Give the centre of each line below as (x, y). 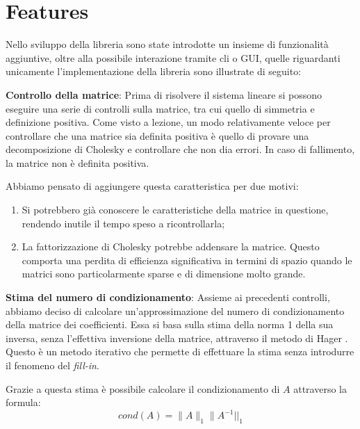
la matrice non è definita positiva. (77, 162)
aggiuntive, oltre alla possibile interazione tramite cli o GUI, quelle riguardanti (173, 57)
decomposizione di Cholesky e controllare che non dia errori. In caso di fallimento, (180, 149)
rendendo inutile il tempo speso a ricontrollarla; (123, 223)
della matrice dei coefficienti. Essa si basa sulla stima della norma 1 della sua (170, 324)
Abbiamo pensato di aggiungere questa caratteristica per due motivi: (152, 186)
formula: (23, 402)
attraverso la (320, 388)
